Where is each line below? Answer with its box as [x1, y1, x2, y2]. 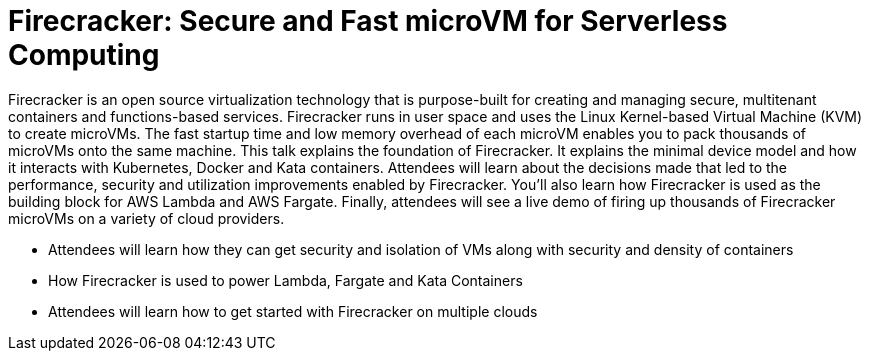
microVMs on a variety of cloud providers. [8, 209, 285, 227]
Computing [8, 38, 160, 72]
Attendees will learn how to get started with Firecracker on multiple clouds [48, 302, 538, 320]
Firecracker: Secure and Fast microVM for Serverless [8, 4, 728, 38]
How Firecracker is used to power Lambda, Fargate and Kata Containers [48, 271, 523, 289]
